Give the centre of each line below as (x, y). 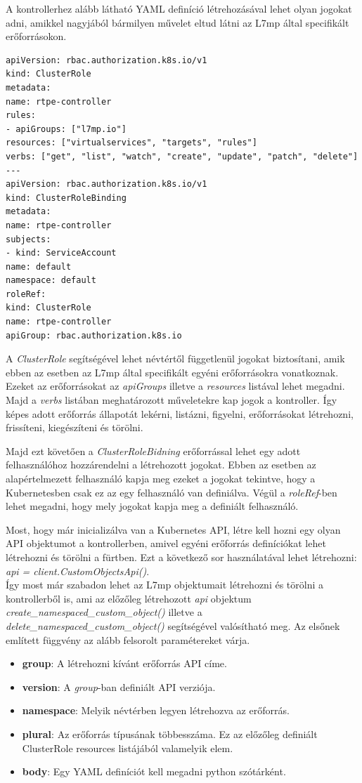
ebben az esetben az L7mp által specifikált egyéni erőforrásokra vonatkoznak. (172, 372)
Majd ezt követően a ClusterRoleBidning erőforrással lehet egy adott (153, 450)
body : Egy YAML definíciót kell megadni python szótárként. (154, 771)
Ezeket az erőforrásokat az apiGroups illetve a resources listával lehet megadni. (175, 386)
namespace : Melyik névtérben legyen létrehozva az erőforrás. (156, 710)
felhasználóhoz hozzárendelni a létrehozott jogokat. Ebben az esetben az (161, 465)
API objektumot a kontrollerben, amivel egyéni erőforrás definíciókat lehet (166, 543)
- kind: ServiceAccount (61, 253)
